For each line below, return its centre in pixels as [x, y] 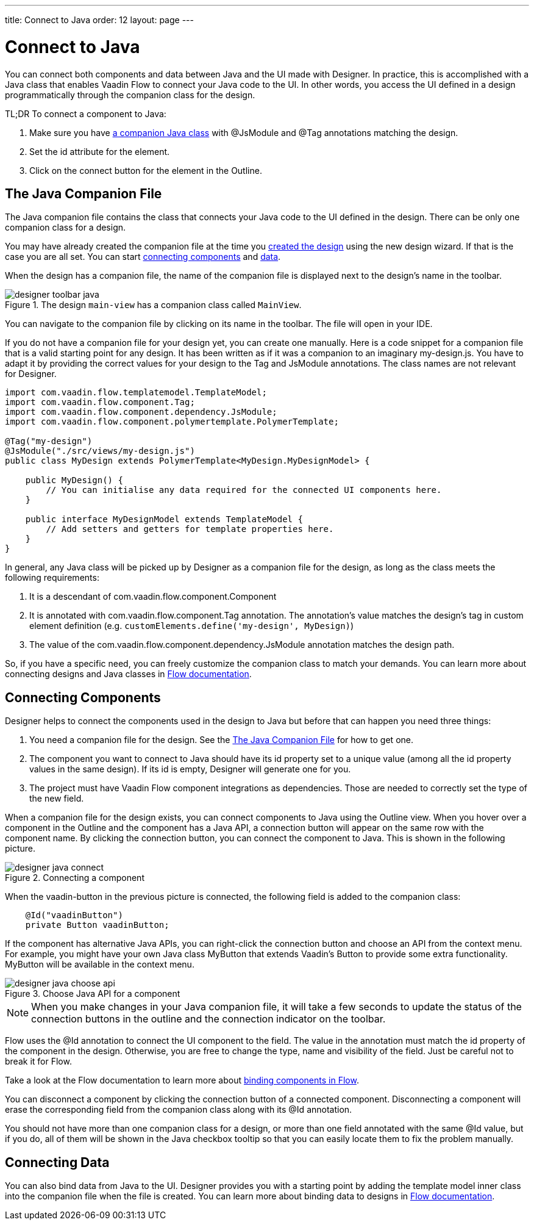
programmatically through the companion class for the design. [130, 95]
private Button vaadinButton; [97, 925]
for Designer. [31, 374]
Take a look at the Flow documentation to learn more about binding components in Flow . [182, 1080]
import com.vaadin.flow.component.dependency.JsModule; [141, 412]
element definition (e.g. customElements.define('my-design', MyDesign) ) [192, 626]
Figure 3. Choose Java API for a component [93, 994]
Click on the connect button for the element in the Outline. [146, 170]
